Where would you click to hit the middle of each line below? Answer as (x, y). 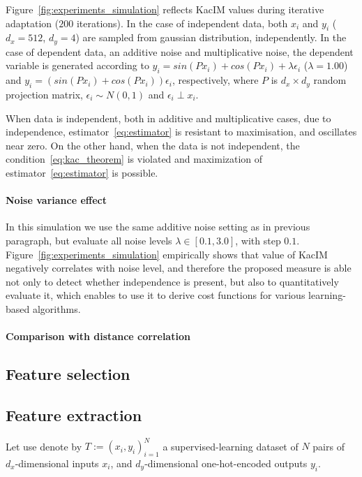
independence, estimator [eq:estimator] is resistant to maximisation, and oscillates (181, 132)
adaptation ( (32, 23)
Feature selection (68, 374)
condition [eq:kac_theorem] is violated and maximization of (134, 159)
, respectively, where (215, 80)
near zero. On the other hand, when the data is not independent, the (153, 145)
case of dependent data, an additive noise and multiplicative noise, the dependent (180, 51)
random (330, 80)
